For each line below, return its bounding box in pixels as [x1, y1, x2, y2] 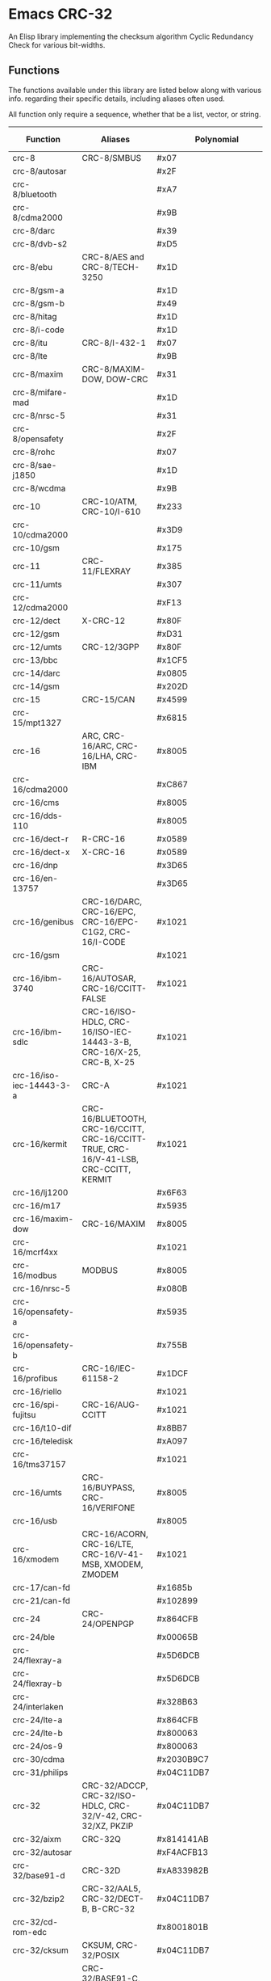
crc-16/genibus [12, 916, 74, 927]
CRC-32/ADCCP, [81, 1780, 148, 1791]
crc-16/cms [12, 797, 60, 808]
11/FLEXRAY [81, 565, 131, 576]
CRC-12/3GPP [81, 641, 140, 652]
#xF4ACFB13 [156, 1846, 208, 1857]
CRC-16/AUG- [81, 1399, 140, 1410]
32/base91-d [12, 1869, 66, 1881]
